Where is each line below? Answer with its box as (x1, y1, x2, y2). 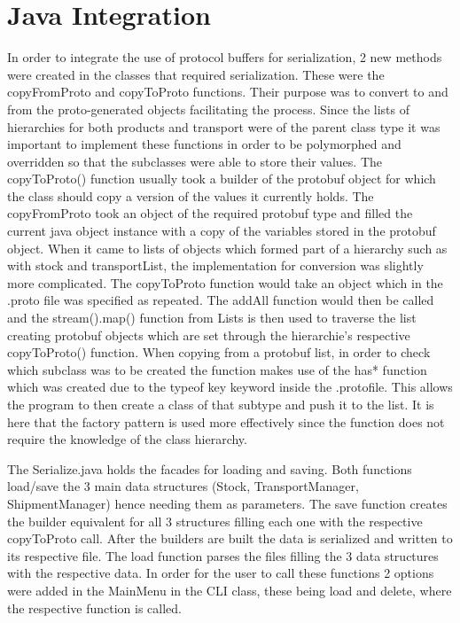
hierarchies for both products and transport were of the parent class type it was (7, 117, 441, 136)
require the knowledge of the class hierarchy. (7, 430, 247, 448)
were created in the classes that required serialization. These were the (7, 65, 385, 83)
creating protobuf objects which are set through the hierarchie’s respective (7, 325, 410, 344)
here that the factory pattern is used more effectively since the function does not (7, 412, 445, 431)
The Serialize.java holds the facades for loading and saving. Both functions (7, 459, 412, 478)
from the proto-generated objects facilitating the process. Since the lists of (7, 99, 409, 118)
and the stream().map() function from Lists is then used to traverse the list (7, 308, 417, 327)
